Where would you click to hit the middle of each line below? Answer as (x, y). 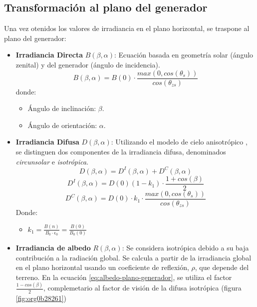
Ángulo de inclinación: (62, 108)
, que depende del (222, 267)
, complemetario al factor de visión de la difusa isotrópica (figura (142, 288)
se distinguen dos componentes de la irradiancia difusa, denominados (121, 152)
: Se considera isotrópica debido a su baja (185, 248)
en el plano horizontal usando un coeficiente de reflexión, (102, 267)
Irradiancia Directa (49, 55)
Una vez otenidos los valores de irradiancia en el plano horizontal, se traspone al (127, 28)
